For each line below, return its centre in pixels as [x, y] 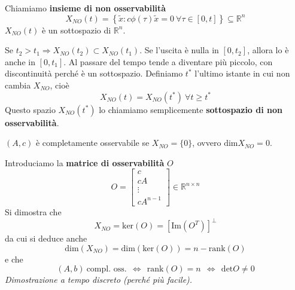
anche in [20, 61]
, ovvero [207, 143]
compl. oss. [107, 269]
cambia [18, 85]
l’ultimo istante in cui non [242, 73]
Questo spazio [30, 109]
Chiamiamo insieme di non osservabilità [86, 8]
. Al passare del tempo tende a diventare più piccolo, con [168, 61]
